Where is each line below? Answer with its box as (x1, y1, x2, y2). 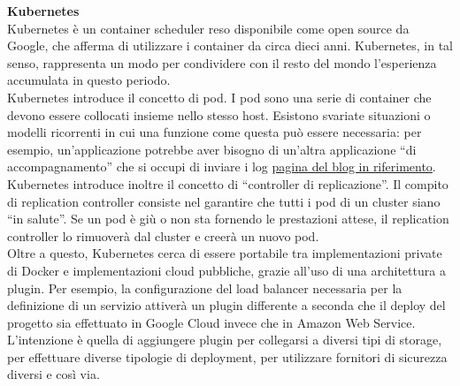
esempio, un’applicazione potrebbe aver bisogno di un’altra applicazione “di (7, 140, 417, 158)
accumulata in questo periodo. (7, 71, 171, 89)
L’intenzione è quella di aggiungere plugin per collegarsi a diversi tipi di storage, (7, 330, 442, 349)
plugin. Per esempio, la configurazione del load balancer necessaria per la (7, 278, 402, 297)
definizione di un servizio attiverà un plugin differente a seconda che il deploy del (7, 296, 446, 314)
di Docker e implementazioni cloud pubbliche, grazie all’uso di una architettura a (7, 261, 446, 279)
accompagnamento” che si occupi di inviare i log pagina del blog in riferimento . (7, 157, 436, 176)
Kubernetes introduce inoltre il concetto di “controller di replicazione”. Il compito (7, 174, 448, 193)
